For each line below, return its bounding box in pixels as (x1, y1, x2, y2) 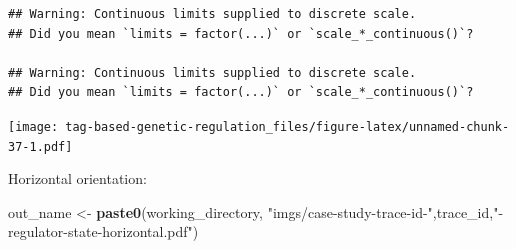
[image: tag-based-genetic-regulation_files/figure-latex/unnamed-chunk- (8, 119, 510, 134)
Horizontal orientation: (8, 168, 147, 189)
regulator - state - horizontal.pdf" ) (8, 221, 199, 242)
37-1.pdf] (8, 139, 73, 154)
